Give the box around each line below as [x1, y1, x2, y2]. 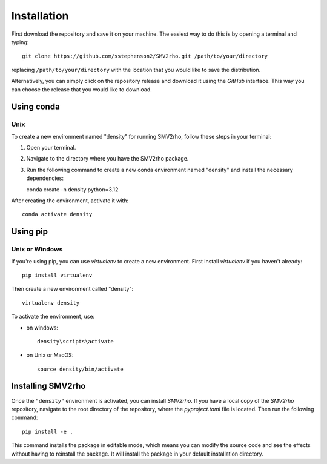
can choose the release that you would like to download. [11, 85, 153, 93]
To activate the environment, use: [11, 313, 95, 320]
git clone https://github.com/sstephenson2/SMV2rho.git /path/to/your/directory [22, 53, 268, 60]
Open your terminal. [26, 144, 76, 151]
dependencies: [26, 174, 64, 182]
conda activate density [22, 211, 93, 218]
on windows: [26, 324, 59, 331]
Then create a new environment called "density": [11, 285, 134, 293]
